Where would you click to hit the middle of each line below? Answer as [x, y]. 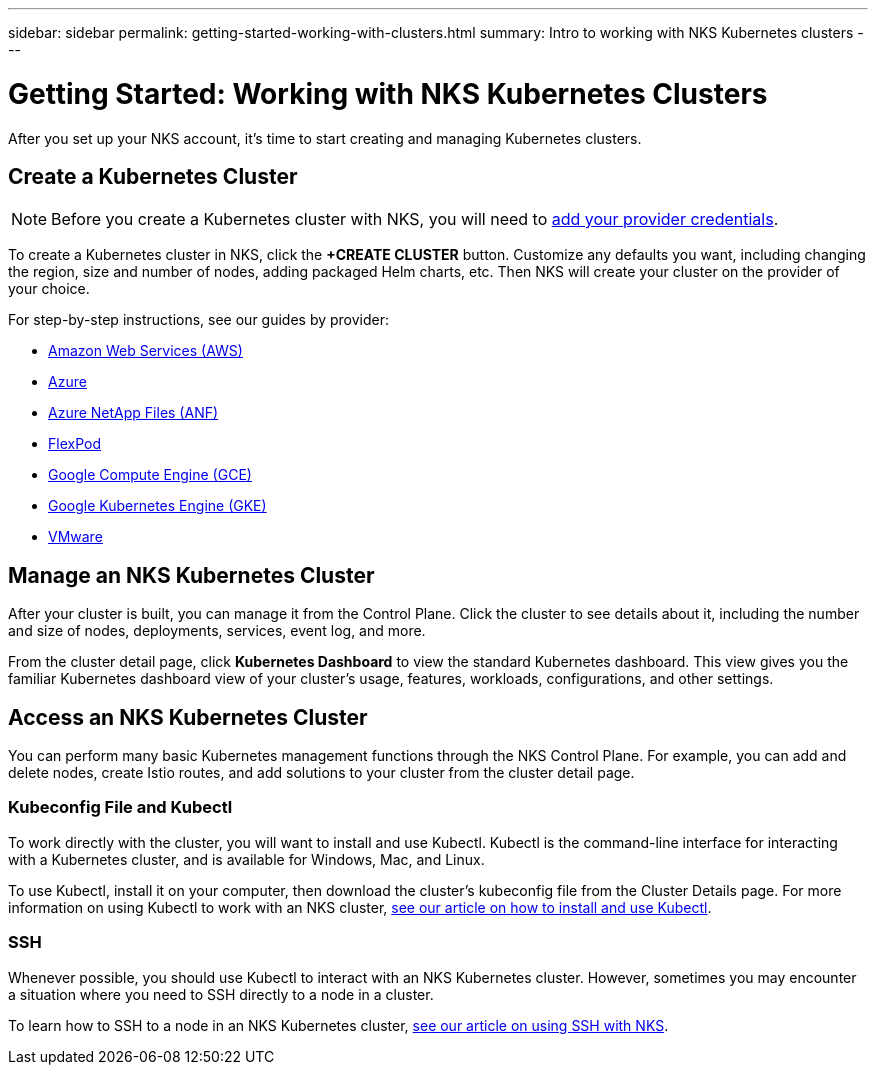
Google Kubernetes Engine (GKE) [157, 506]
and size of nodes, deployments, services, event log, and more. [217, 631]
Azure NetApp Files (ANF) [133, 413]
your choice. [49, 289]
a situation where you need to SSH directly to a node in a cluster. [221, 994]
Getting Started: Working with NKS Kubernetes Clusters [388, 93]
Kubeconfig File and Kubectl [120, 807]
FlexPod [74, 444]
